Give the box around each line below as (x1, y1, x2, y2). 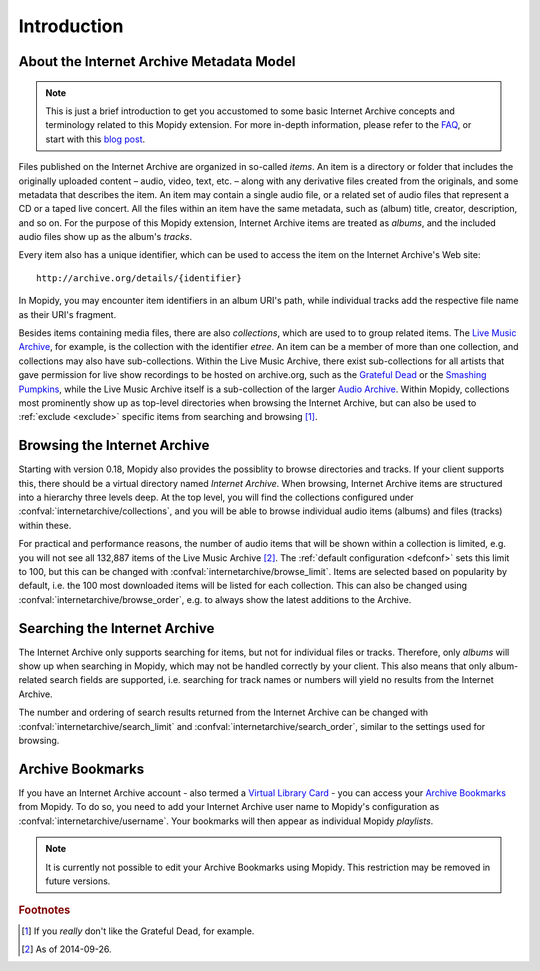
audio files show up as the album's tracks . (18, 231, 193, 243)
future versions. (45, 875, 111, 887)
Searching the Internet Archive (18, 620, 215, 637)
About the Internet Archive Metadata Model (18, 53, 296, 70)
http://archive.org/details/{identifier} (36, 272, 242, 284)
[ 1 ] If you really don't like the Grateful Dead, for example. (21, 925, 255, 937)
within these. (18, 519, 72, 531)
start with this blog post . (45, 133, 146, 145)
